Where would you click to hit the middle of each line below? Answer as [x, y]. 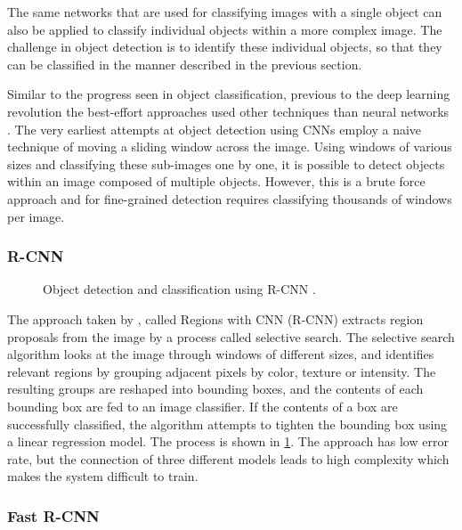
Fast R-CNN [53, 515]
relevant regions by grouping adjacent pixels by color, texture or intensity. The [222, 371]
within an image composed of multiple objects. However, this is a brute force [216, 181]
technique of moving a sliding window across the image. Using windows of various [230, 147]
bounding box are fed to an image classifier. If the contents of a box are [203, 406]
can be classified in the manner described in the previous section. [185, 64]
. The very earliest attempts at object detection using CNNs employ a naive [215, 129]
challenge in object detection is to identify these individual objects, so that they [225, 47]
